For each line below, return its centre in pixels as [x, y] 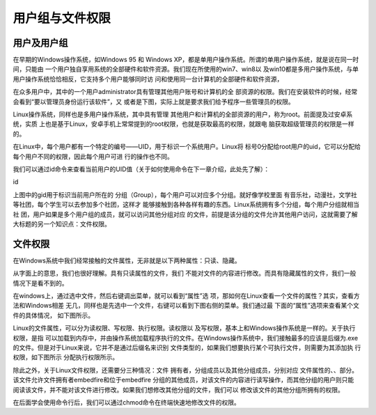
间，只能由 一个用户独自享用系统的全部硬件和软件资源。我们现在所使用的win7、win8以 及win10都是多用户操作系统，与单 [186, 69]
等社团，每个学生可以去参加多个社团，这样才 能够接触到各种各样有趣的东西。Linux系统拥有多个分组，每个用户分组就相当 [186, 205]
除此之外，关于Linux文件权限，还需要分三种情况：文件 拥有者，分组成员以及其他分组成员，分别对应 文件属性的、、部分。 [186, 370]
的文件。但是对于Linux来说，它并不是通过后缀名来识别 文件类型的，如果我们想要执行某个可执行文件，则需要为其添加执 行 [187, 347]
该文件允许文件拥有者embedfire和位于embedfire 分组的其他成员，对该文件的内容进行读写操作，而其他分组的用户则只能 [183, 380]
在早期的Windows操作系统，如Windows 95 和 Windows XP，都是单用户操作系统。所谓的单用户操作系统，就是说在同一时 [186, 60]
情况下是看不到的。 [40, 283]
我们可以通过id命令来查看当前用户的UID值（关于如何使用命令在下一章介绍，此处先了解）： [141, 169]
